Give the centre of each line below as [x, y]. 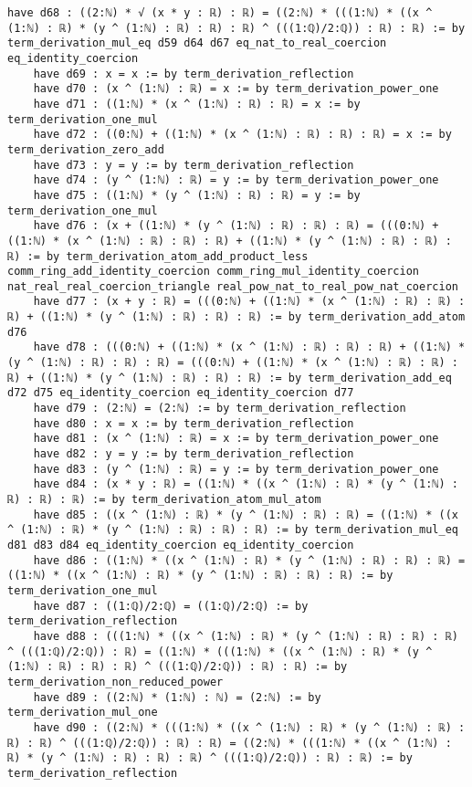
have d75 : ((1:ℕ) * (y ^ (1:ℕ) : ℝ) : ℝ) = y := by [197, 195]
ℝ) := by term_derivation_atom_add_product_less [158, 256]
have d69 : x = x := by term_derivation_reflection [194, 73]
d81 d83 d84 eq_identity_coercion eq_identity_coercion [181, 545]
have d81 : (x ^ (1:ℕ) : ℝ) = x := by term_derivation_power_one [236, 439]
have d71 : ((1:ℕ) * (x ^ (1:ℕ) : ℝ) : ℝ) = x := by [197, 104]
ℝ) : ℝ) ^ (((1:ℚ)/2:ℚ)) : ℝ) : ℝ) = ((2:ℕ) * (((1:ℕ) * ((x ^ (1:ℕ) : [230, 743]
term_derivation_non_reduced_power [115, 682]
